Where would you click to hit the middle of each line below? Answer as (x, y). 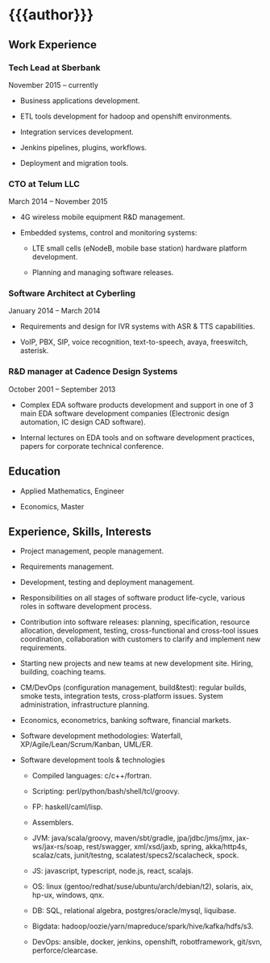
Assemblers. (53, 823)
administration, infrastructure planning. (85, 705)
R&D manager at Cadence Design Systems (93, 372)
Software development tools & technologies (92, 760)
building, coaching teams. (63, 672)
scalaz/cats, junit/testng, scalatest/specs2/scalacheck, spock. (135, 855)
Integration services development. (77, 131)
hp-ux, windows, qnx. (68, 895)
